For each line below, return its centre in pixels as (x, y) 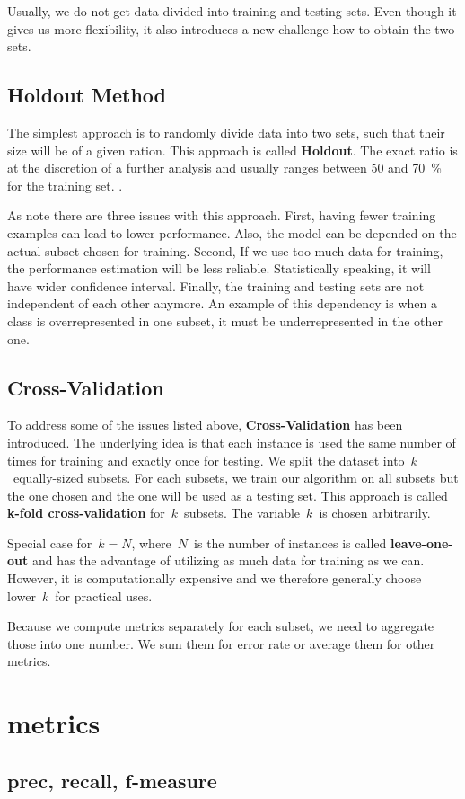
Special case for (50, 542)
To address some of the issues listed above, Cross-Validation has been (205, 425)
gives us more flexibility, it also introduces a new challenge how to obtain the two (231, 28)
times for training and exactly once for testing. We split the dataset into (206, 460)
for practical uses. (104, 595)
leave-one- (421, 542)
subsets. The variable (242, 513)
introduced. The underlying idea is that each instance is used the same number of (232, 442)
